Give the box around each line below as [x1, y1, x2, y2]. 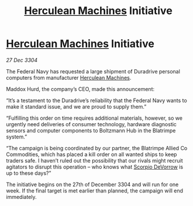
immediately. [6, 193, 37, 200]
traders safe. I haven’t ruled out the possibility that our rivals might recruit [6, 157, 183, 164]
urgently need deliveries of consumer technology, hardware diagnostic [6, 120, 177, 127]
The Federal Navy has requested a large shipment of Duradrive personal [6, 67, 180, 75]
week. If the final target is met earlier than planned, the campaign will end [6, 187, 183, 194]
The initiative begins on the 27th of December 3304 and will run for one [6, 181, 179, 188]
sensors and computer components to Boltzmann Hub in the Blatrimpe [6, 127, 176, 134]
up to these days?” [6, 169, 51, 177]
